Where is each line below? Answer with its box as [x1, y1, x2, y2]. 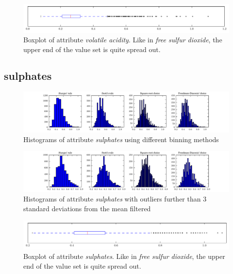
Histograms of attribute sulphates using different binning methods [23, 134, 219, 144]
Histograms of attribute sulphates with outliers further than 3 [23, 194, 207, 204]
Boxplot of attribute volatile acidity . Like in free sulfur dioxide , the [23, 35, 222, 45]
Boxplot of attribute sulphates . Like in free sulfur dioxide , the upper [23, 251, 225, 261]
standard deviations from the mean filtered [23, 203, 151, 213]
